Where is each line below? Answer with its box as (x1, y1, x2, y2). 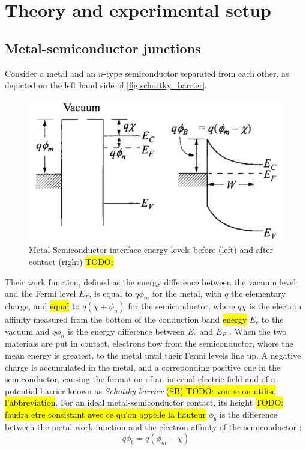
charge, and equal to (5, 299, 80, 312)
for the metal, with (152, 287, 222, 300)
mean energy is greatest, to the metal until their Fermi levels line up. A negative (5, 348, 301, 361)
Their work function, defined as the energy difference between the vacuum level (5, 275, 296, 288)
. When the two (229, 324, 287, 337)
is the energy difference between (67, 324, 185, 337)
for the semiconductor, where (128, 299, 235, 312)
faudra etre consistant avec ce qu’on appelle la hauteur (5, 407, 206, 420)
